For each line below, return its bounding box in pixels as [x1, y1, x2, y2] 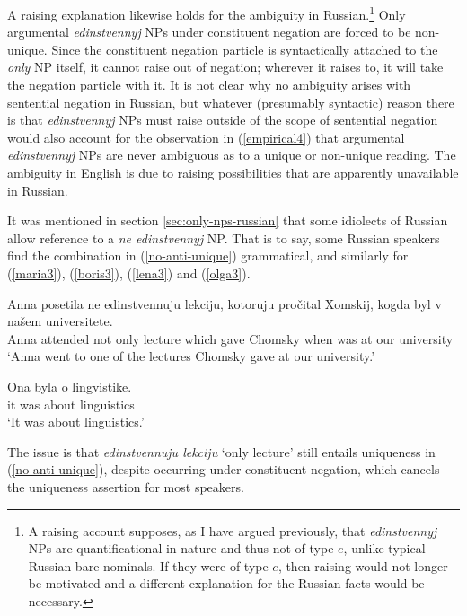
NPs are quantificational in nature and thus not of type [28, 539, 334, 558]
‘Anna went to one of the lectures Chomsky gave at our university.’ [7, 347, 375, 365]
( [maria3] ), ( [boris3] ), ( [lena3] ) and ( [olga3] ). [7, 263, 251, 282]
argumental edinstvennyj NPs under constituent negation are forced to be [7, 22, 411, 41]
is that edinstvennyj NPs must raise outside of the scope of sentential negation [7, 110, 438, 129]
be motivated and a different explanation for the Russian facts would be [28, 574, 425, 593]
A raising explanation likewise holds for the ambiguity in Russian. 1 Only [7, 3, 406, 23]
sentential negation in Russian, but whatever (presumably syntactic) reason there [7, 92, 454, 111]
